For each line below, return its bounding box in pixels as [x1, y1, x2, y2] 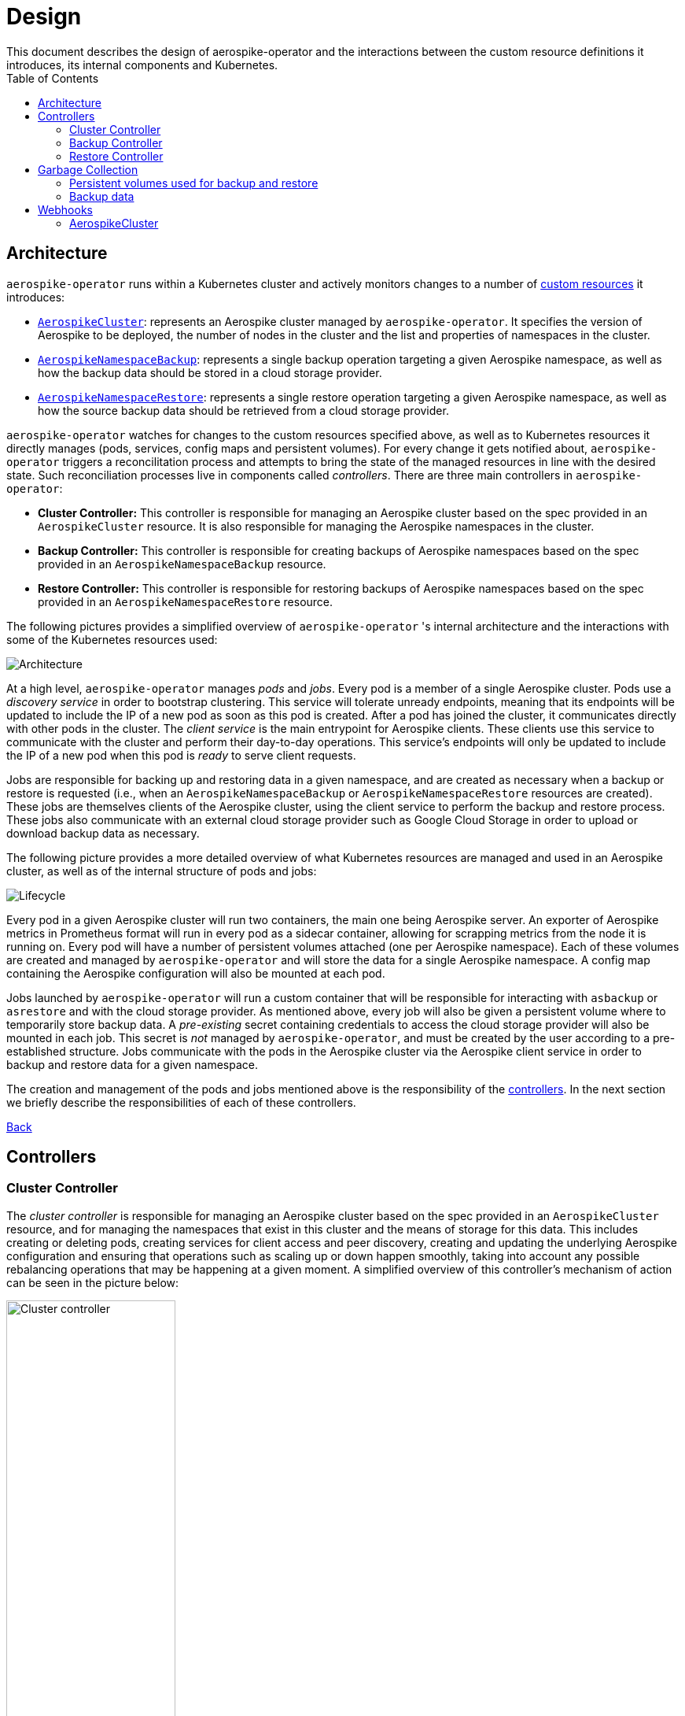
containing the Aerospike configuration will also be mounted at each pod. [6, 966, 385, 980]
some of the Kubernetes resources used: [6, 632, 218, 646]
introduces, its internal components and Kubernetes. [6, 57, 278, 72]
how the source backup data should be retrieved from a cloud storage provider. [38, 403, 449, 417]
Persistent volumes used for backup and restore [69, 176, 319, 190]
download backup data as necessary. [6, 826, 200, 840]
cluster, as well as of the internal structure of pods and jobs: [6, 864, 317, 878]
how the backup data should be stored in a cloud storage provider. [38, 365, 382, 379]
